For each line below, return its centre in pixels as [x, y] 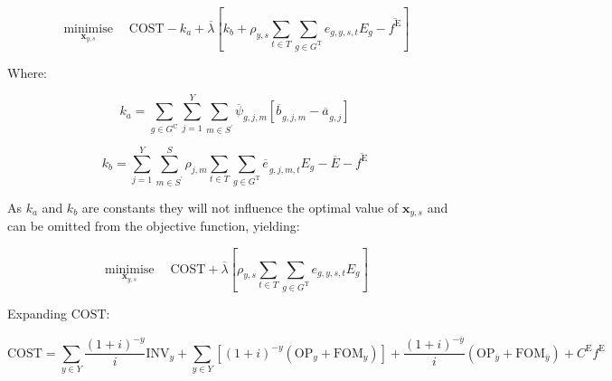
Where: [27, 72]
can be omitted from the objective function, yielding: [154, 226]
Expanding [37, 313]
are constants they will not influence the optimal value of [240, 207]
